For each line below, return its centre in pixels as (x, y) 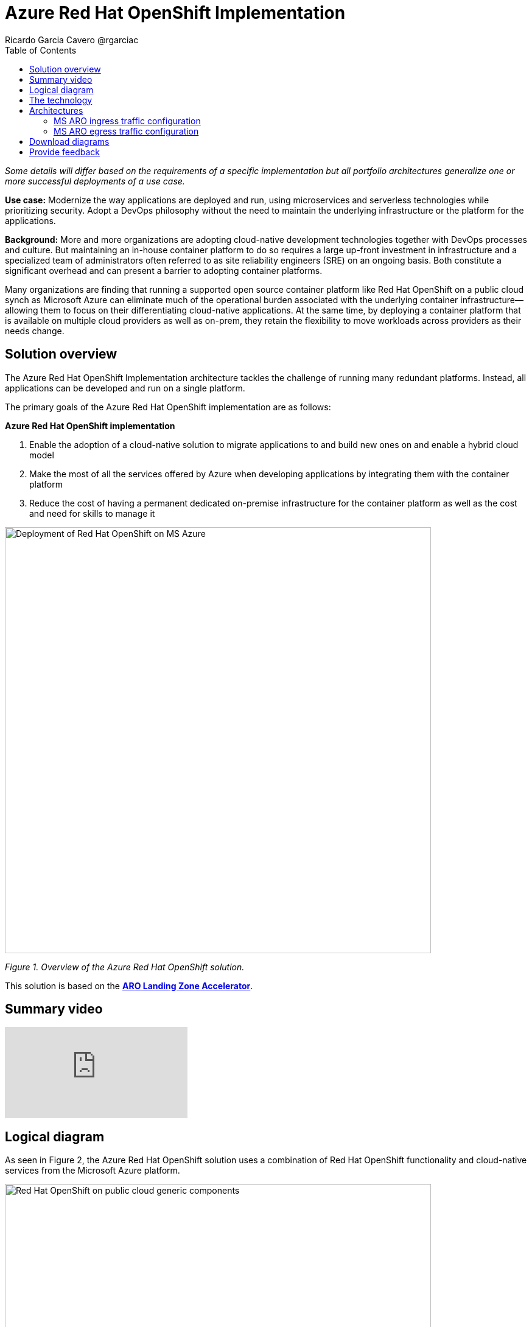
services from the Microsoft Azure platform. (93, 1171)
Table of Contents (41, 50)
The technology (61, 100)
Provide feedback (65, 152)
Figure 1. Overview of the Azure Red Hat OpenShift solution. (125, 967)
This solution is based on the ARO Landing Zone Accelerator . (129, 986)
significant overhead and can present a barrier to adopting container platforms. (164, 270)
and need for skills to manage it (92, 513)
